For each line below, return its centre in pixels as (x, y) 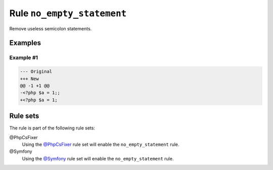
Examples (25, 43)
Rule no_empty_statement (68, 13)
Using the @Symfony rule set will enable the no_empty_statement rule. (98, 158)
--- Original (36, 72)
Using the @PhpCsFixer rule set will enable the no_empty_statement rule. (101, 144)
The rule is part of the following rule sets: (52, 128)
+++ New (29, 79)
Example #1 (24, 58)
